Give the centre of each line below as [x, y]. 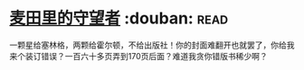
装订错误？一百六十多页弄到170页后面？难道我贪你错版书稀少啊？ [147, 56]
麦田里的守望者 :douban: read [119, 18]
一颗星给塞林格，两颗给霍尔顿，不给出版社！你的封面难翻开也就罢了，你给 [148, 45]
